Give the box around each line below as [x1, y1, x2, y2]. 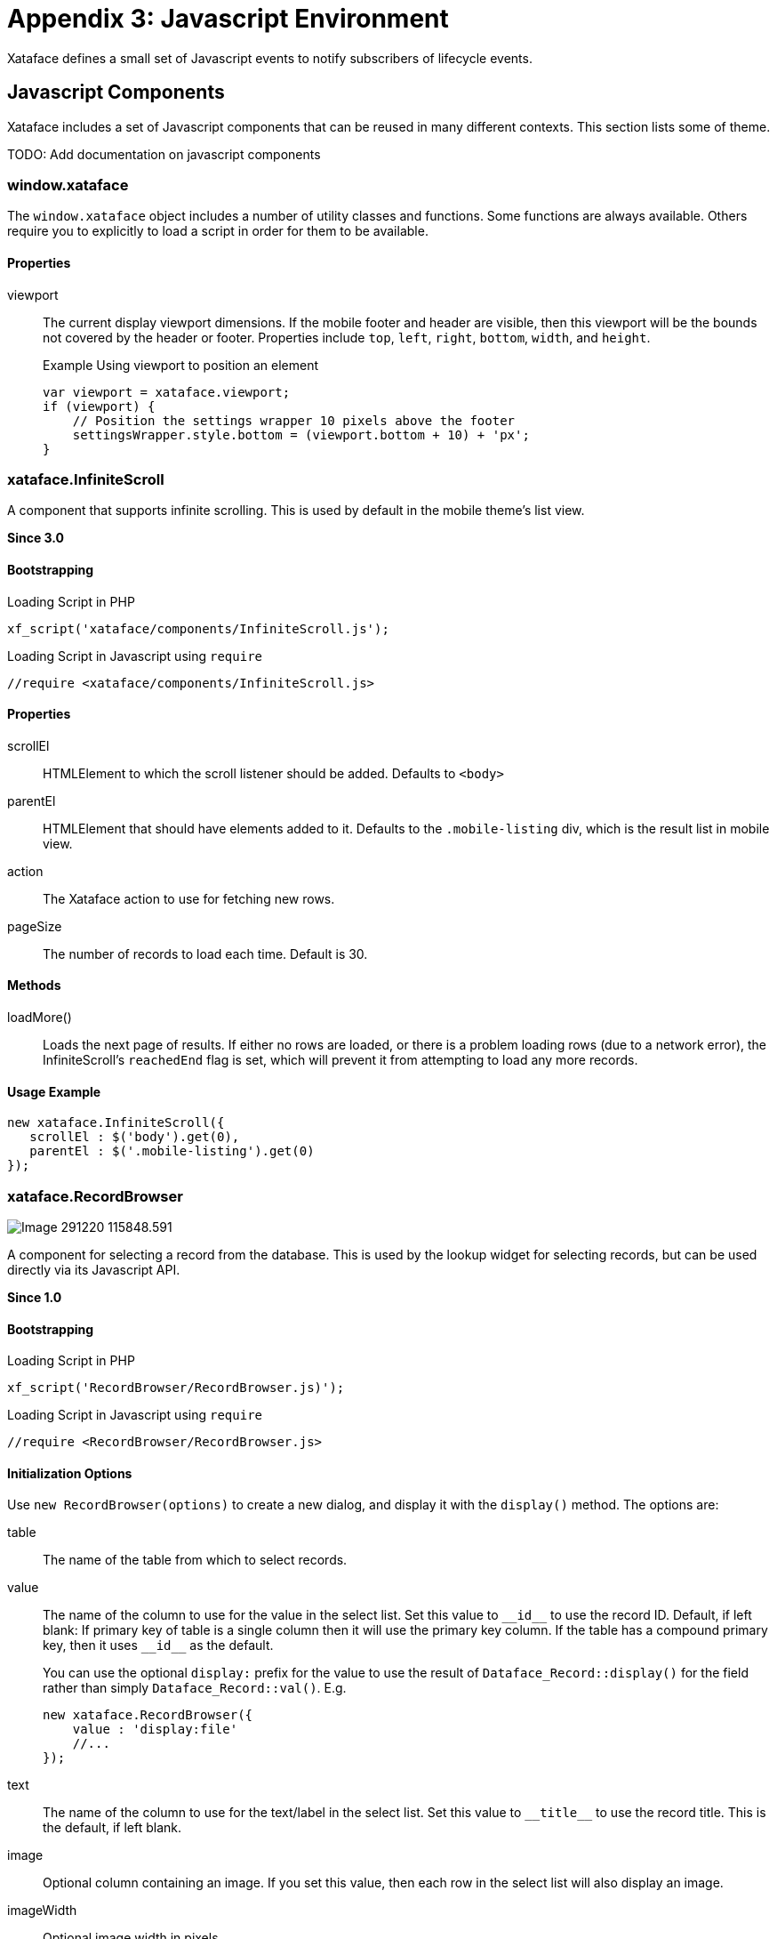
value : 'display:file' [72, 1722, 238, 1737]
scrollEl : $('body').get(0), [29, 1130, 240, 1145]
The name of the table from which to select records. [43, 1552, 348, 1568]
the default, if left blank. [43, 1820, 182, 1836]
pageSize [7, 918, 62, 934]
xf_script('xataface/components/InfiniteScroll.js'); [7, 621, 389, 636]
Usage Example [7, 1083, 101, 1099]
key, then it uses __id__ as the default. [43, 1637, 274, 1653]
